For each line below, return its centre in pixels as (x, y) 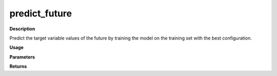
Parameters (22, 57)
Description (22, 29)
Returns (18, 66)
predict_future (41, 13)
